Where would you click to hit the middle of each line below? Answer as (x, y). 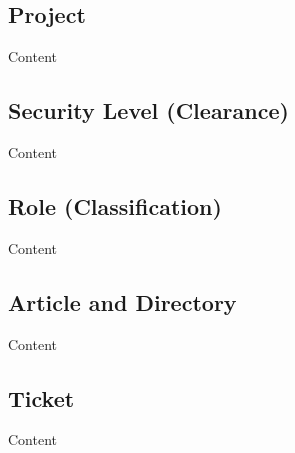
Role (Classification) (115, 205)
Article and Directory (122, 301)
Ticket (41, 397)
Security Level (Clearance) (148, 110)
